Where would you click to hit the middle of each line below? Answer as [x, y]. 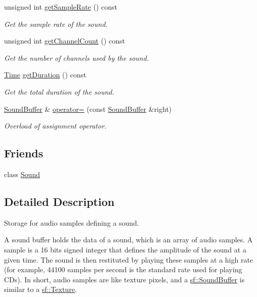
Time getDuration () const [45, 75]
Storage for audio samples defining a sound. [72, 222]
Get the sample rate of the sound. [56, 24]
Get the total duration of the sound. [59, 91]
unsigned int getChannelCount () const [65, 41]
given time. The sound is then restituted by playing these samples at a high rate [129, 259]
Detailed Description [59, 201]
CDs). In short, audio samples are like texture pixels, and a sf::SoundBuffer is [124, 279]
